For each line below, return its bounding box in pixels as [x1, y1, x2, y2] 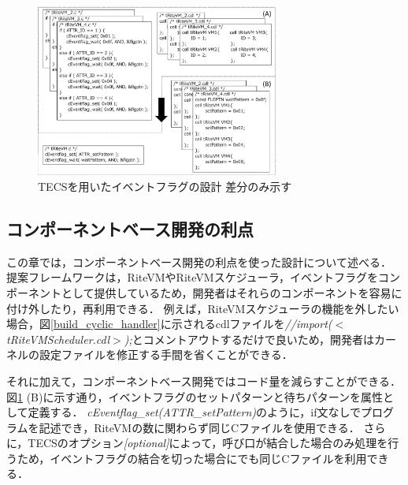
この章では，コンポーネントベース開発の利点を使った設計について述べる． [6, 253, 391, 270]
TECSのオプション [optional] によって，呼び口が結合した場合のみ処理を [28, 435, 388, 451]
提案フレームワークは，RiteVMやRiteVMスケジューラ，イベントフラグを [6, 269, 378, 285]
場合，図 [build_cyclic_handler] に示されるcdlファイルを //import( [6, 315, 332, 332]
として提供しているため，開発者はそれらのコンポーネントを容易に [61, 284, 402, 300]
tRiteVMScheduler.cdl [6, 330, 110, 347]
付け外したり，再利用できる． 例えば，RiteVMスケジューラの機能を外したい [6, 300, 399, 316]
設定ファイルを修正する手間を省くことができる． [39, 346, 293, 363]
